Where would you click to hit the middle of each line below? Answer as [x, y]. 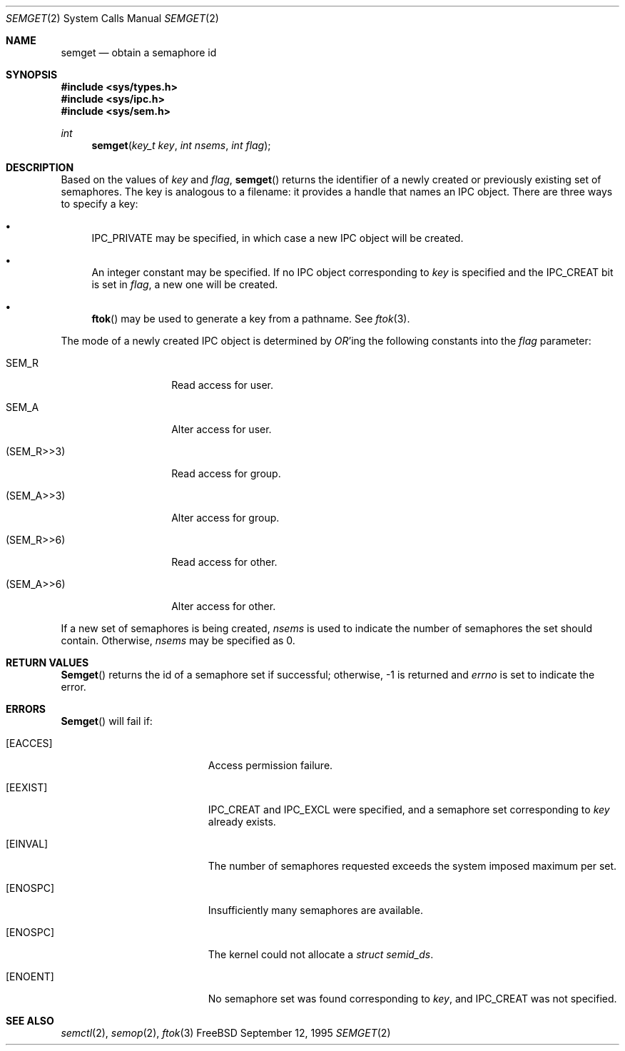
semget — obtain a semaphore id [139, 52]
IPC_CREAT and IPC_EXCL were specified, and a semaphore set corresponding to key [409, 809]
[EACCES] [29, 743]
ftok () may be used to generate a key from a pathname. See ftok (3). [251, 319]
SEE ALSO [30, 1021]
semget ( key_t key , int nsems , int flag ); [181, 145]
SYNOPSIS [32, 75]
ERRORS [26, 709]
